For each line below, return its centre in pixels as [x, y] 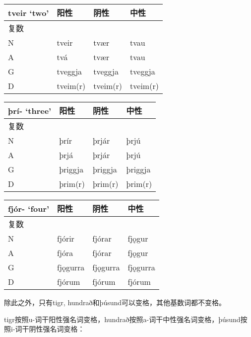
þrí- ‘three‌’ [30, 110]
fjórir [66, 238]
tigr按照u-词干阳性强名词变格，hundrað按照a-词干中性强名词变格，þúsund [122, 319]
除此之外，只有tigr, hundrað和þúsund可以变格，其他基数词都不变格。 [115, 302]
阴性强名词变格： [57, 329]
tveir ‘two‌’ [29, 12]
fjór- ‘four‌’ [29, 208]
